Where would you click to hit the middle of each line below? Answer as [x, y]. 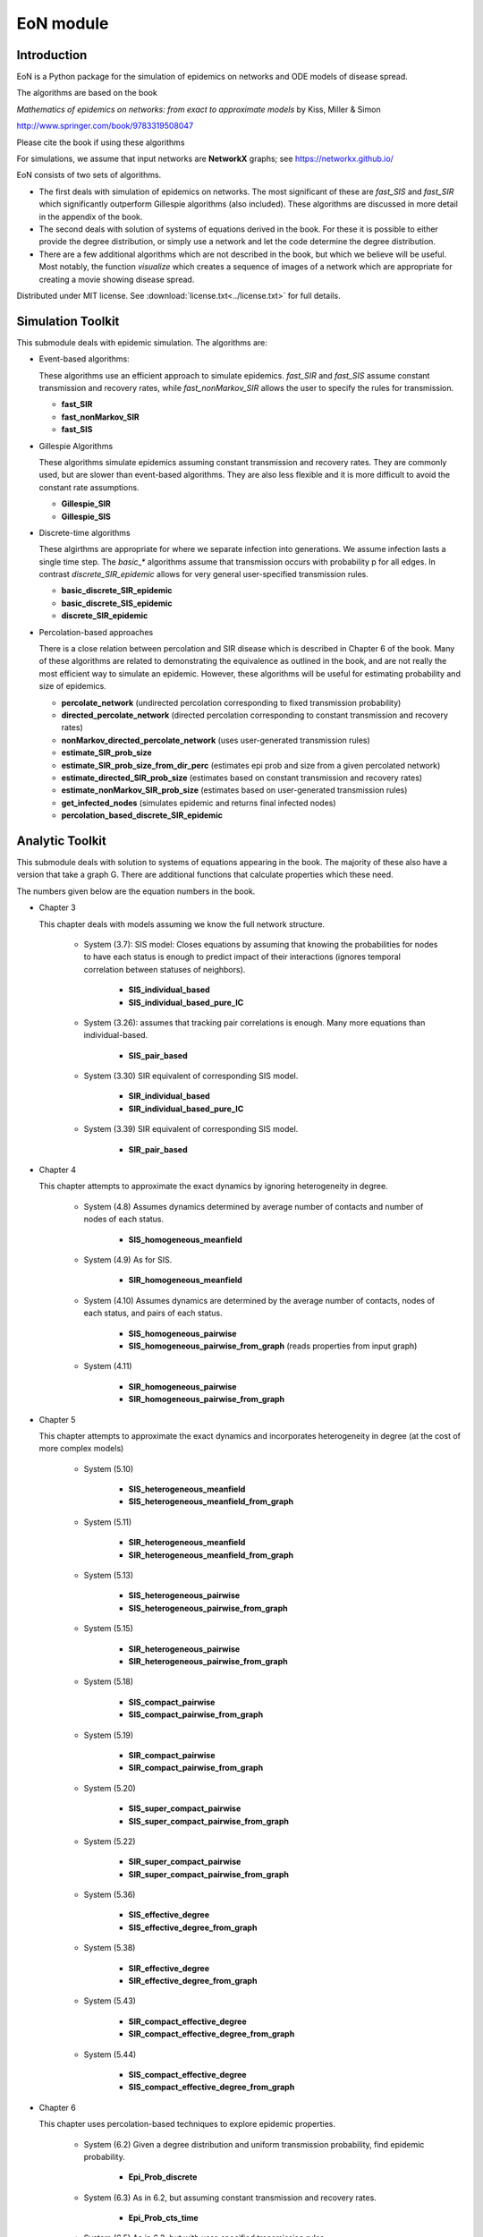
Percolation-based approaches [96, 632]
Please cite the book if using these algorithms [101, 142]
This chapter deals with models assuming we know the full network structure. [182, 924]
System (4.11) [108, 1366]
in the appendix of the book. [91, 217]
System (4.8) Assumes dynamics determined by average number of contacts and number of [254, 1206]
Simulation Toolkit [68, 321]
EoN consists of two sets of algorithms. [89, 175]
